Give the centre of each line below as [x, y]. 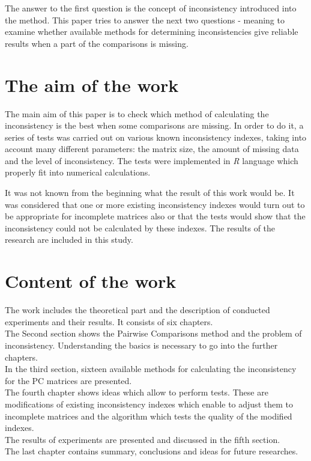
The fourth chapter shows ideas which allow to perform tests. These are [137, 392]
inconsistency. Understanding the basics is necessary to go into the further [141, 345]
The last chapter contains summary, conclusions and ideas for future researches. [152, 451]
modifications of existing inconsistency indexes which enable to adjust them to [149, 404]
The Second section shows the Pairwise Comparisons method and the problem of [153, 333]
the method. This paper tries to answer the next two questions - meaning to [145, 20]
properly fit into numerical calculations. [78, 172]
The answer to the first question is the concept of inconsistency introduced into [151, 8]
